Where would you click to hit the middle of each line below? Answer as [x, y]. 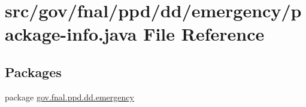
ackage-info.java [71, 34]
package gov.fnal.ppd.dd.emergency [69, 97]
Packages [33, 71]
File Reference [204, 34]
